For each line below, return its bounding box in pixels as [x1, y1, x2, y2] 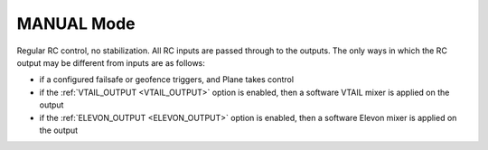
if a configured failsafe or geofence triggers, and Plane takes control [39, 74, 294, 85]
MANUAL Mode [16, 14, 136, 33]
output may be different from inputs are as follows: [16, 57, 205, 68]
